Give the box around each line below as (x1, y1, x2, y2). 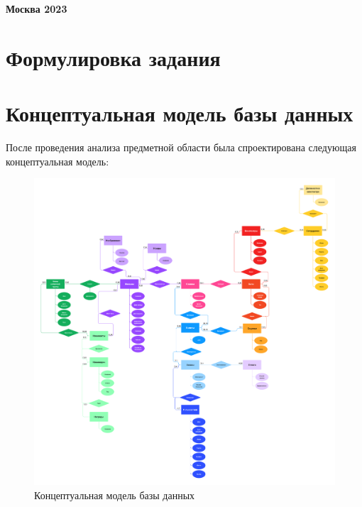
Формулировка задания (6, 43, 221, 72)
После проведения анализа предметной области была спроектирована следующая (6, 140, 356, 155)
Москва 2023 (6, 1, 67, 16)
